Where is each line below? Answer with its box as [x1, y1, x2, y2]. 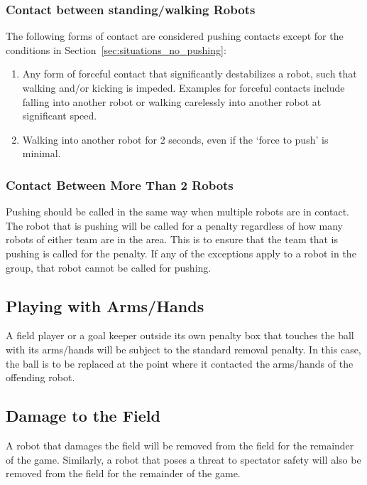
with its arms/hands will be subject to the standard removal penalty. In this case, [6, 341, 361, 356]
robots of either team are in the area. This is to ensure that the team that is [6, 232, 338, 247]
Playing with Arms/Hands [6, 294, 204, 316]
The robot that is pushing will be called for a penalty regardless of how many [6, 218, 343, 233]
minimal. [22, 146, 61, 161]
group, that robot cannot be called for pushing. [6, 260, 212, 275]
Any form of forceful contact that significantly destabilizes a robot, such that [22, 66, 357, 81]
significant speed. [22, 108, 97, 123]
